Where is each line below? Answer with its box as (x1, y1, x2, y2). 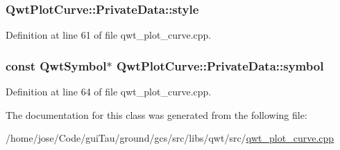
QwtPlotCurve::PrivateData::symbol (116, 57, 324, 74)
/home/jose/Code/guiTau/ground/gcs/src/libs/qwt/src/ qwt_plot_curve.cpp (6, 131, 334, 145)
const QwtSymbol (6, 57, 107, 74)
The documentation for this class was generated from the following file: (6, 107, 307, 122)
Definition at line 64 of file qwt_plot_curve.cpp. (6, 84, 212, 99)
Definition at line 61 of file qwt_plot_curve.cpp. (6, 28, 212, 42)
